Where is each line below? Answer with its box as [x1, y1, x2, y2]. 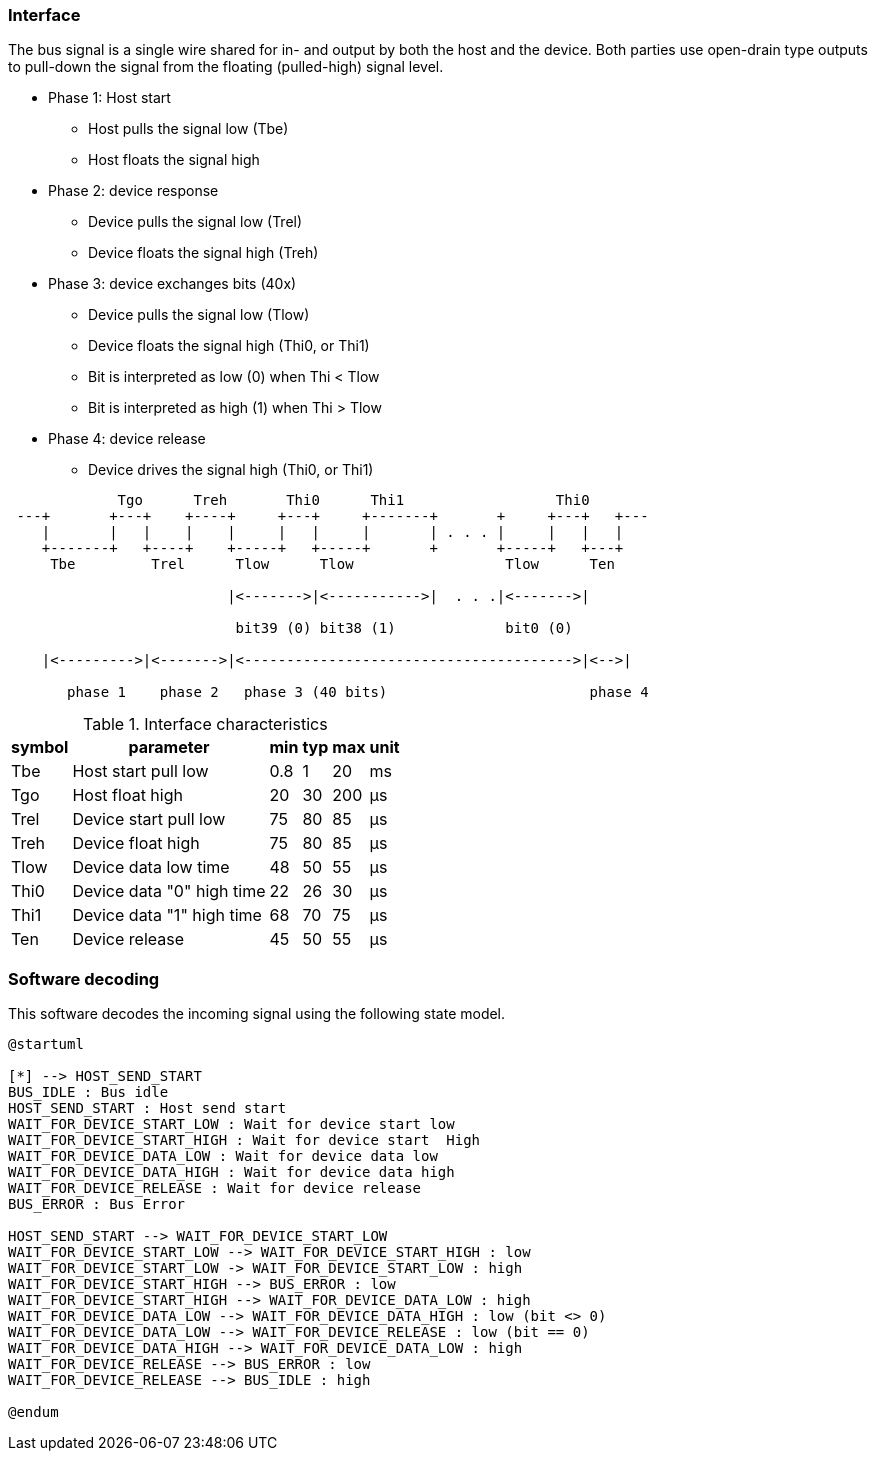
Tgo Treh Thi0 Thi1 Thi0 [117, 492, 590, 509]
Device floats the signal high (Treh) [88, 244, 319, 262]
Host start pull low [72, 761, 209, 782]
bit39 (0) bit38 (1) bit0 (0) [235, 620, 573, 637]
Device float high [72, 833, 200, 854]
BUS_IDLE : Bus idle [8, 1084, 169, 1101]
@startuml [8, 1036, 84, 1053]
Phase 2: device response [48, 182, 219, 200]
